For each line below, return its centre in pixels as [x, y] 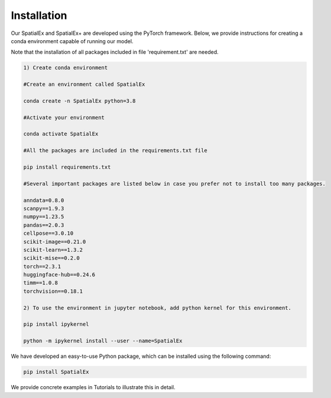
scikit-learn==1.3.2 [53, 250]
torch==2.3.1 [42, 266]
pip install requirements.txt [67, 167]
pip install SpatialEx [56, 372]
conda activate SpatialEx [61, 134]
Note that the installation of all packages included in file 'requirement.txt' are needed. [115, 52]
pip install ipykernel [56, 324]
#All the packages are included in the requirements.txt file [115, 151]
